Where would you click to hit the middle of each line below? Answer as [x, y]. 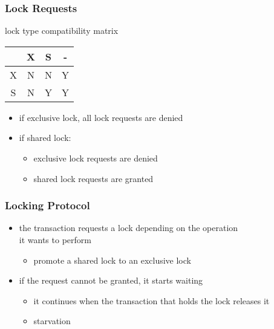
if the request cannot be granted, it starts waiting [111, 280]
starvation [52, 321]
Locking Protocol [47, 205]
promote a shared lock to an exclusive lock [112, 260]
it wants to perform [55, 239]
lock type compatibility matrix [62, 31]
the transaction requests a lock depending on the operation [129, 228]
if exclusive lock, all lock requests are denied [101, 117]
